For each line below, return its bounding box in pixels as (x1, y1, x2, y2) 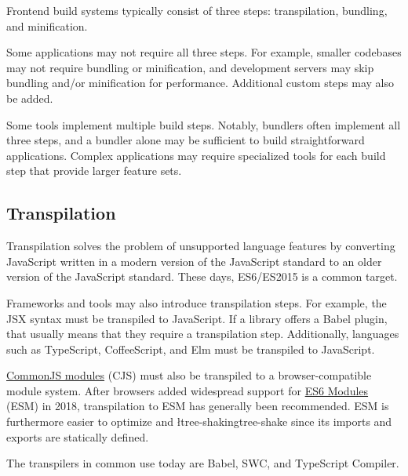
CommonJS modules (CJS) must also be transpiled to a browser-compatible (6, 367, 372, 383)
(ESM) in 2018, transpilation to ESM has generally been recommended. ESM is (6, 398, 389, 414)
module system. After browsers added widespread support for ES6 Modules (6, 382, 369, 398)
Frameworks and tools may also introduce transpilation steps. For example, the (6, 294, 387, 311)
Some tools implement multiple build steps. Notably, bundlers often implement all (6, 116, 401, 133)
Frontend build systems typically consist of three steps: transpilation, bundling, (6, 2, 388, 18)
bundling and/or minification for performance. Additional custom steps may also (6, 74, 395, 91)
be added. (6, 89, 53, 106)
